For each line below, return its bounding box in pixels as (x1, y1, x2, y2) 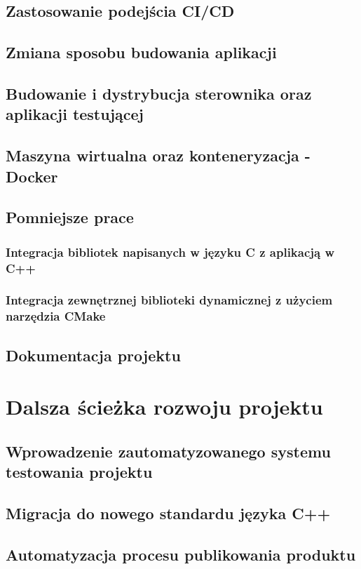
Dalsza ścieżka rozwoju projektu (6, 392, 323, 421)
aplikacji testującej (6, 103, 144, 125)
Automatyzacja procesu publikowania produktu (6, 543, 356, 565)
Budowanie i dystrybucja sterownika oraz (6, 82, 312, 104)
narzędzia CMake (6, 307, 106, 325)
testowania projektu (6, 461, 153, 483)
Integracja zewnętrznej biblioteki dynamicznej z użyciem (6, 291, 333, 309)
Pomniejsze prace (6, 206, 134, 228)
